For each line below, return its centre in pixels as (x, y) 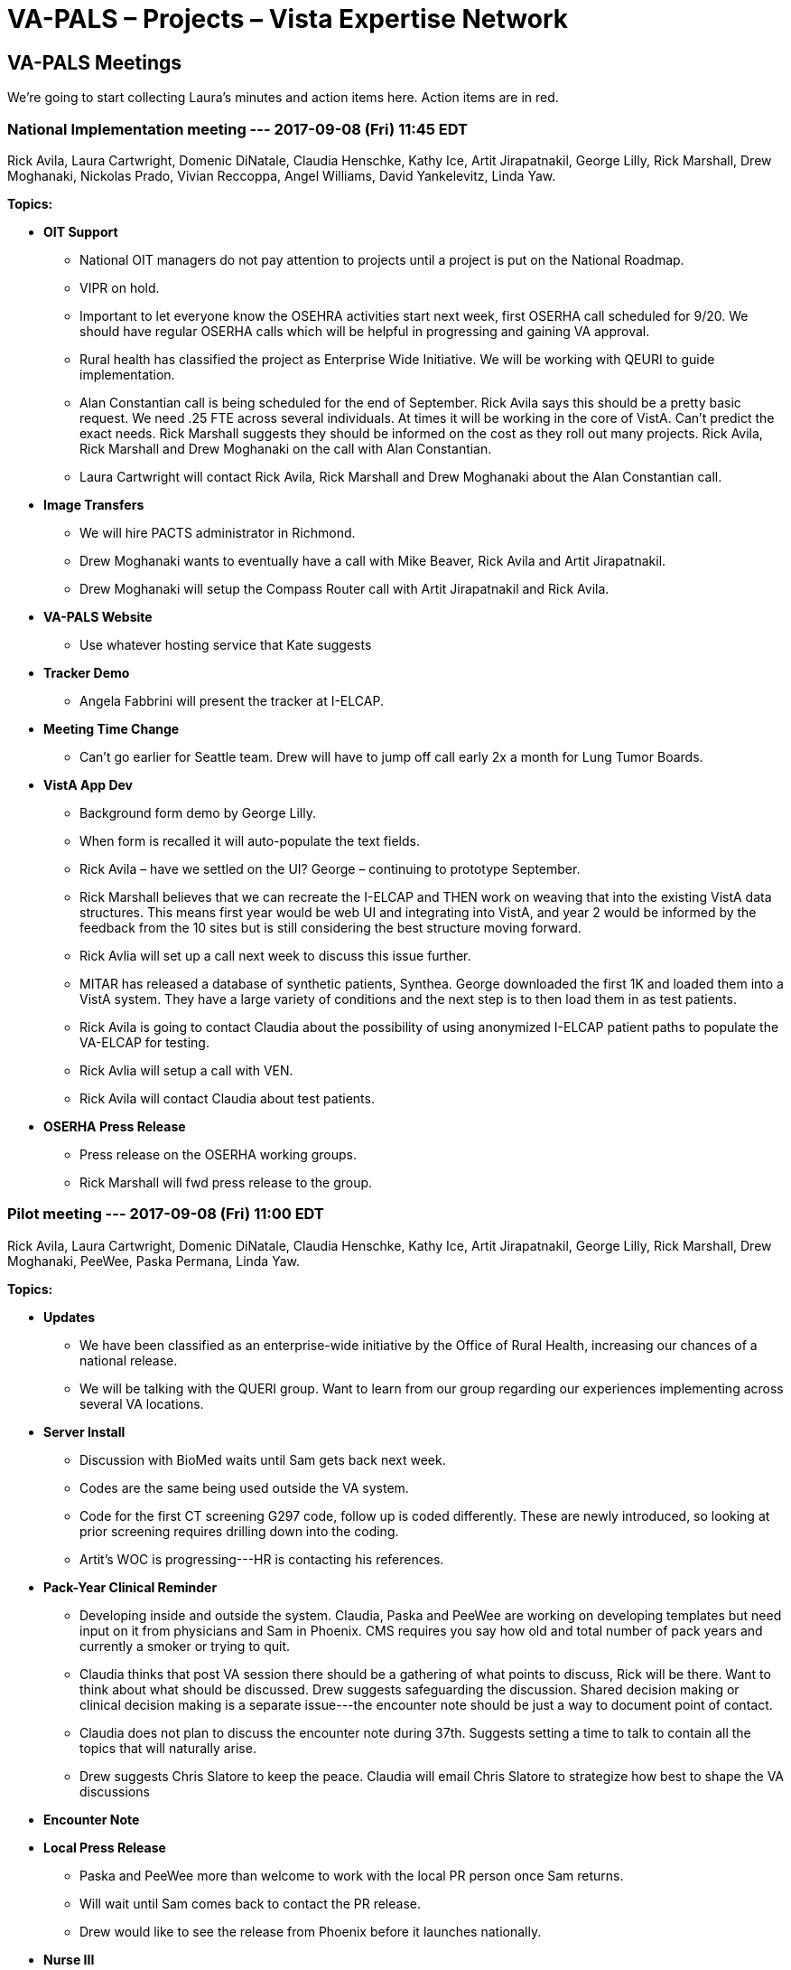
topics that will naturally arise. (168, 1748)
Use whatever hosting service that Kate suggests (226, 644)
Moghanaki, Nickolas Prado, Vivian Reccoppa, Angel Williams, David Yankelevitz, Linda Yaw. (282, 175)
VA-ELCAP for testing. (144, 1042)
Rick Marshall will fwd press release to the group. (226, 1182)
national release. (129, 1360)
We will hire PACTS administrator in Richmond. (218, 532)
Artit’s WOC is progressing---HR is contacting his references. (262, 1559)
